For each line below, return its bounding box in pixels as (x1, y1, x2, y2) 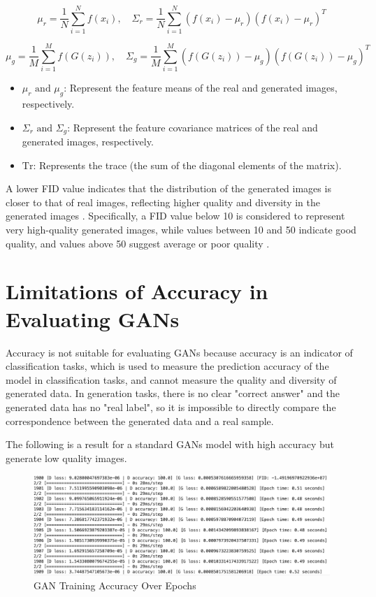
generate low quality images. (6, 450, 127, 465)
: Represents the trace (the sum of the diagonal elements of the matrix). (33, 157, 342, 172)
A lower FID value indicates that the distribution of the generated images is (6, 181, 331, 196)
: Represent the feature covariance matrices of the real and (67, 120, 318, 134)
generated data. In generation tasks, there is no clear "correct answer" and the (6, 386, 340, 401)
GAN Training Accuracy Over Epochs (34, 577, 196, 592)
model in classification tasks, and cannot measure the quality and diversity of (6, 372, 337, 387)
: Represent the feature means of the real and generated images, (64, 80, 338, 95)
